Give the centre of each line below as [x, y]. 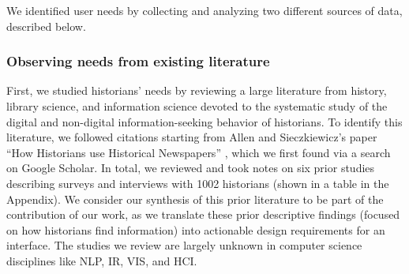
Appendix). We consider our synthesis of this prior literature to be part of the [195, 199]
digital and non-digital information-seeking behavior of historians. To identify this [204, 121]
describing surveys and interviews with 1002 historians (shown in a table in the [198, 183]
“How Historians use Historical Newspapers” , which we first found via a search [199, 152]
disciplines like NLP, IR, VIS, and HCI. [102, 260]
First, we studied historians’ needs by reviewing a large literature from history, [197, 90]
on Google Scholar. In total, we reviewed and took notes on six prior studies [191, 168]
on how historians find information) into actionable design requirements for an [196, 229]
